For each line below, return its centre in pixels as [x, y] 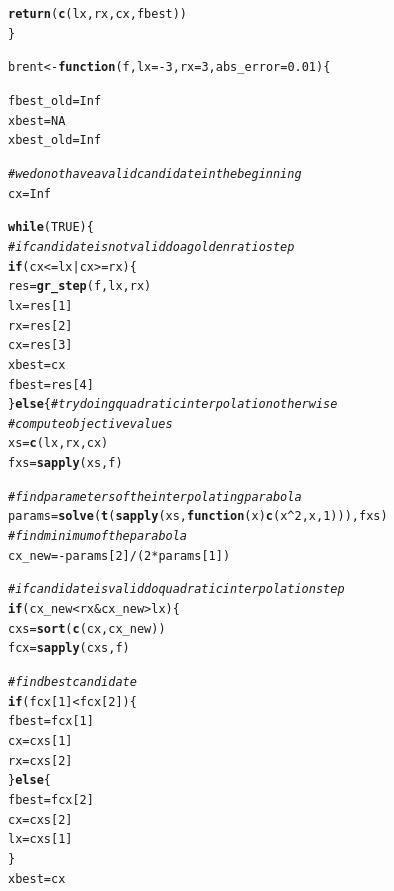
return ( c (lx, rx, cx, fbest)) [98, 14]
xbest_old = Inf [55, 140]
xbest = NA [37, 120]
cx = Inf [29, 193]
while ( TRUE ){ [51, 227]
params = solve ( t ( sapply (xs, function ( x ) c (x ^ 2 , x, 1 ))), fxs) [198, 516]
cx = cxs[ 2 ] [40, 819]
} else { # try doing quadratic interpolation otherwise [173, 404]
